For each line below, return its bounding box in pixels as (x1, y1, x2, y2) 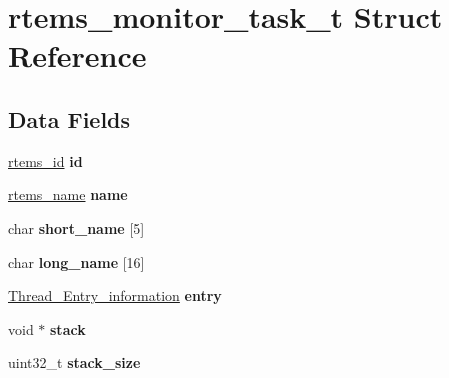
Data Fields (8, 103, 131, 134)
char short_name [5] (8, 217, 145, 238)
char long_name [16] (8, 251, 145, 272)
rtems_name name (8, 184, 128, 205)
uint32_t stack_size (8, 352, 141, 373)
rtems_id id (8, 150, 83, 171)
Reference (8, 35, 147, 76)
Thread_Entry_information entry (8, 285, 222, 306)
